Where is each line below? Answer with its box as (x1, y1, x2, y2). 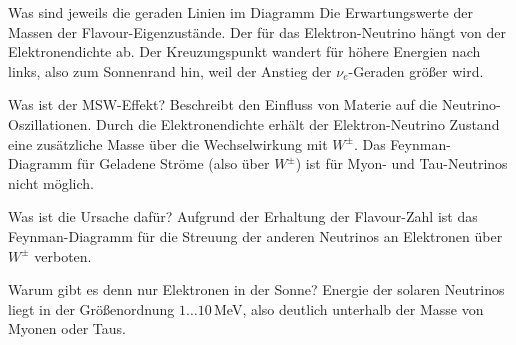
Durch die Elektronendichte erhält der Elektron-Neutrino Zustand (95, 113, 500, 134)
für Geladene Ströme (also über (77, 153, 270, 174)
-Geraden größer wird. (348, 60, 484, 81)
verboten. (34, 245, 92, 266)
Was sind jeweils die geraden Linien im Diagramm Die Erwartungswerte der (8, 2, 473, 22)
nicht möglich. (8, 172, 94, 193)
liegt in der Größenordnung (8, 298, 175, 319)
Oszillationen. (8, 113, 92, 134)
